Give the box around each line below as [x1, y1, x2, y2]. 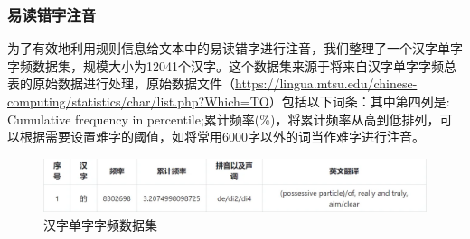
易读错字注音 [7, 3, 97, 25]
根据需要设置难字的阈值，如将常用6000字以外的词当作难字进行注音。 [19, 127, 425, 146]
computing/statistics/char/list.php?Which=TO [7, 92, 269, 110]
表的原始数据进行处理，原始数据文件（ [7, 74, 235, 93]
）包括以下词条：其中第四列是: [268, 92, 450, 110]
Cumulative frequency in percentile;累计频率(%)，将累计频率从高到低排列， [7, 109, 440, 128]
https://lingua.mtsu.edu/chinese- [235, 74, 418, 93]
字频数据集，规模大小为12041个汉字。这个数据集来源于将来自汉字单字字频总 [7, 56, 456, 75]
